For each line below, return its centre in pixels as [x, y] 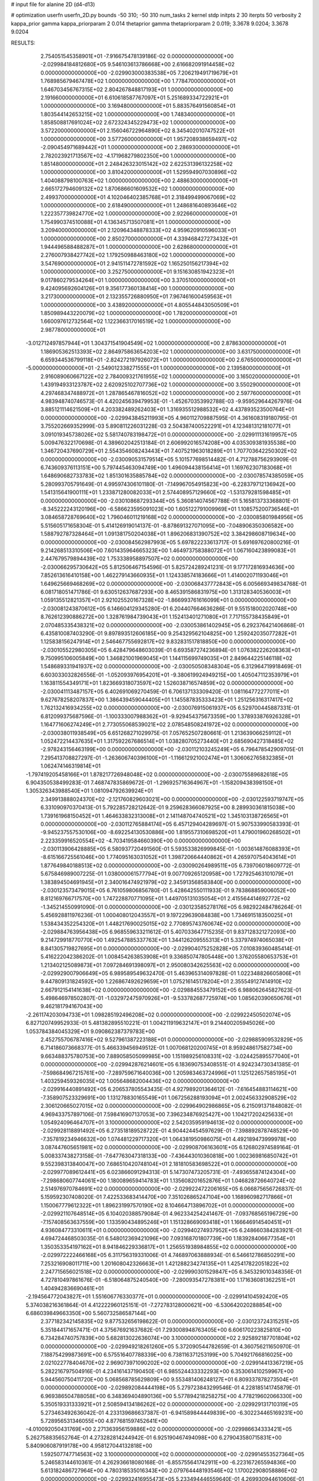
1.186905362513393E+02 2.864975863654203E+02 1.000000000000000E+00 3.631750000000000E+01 [170, 351]
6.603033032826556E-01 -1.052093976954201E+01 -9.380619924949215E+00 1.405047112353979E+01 [170, 675]
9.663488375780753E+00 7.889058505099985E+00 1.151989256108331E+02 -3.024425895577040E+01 [170, 1056]
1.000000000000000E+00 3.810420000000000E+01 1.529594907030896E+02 [139, 172]
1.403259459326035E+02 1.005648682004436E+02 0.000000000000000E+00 [140, 1081]
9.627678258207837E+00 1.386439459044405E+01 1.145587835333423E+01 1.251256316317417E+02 [167, 700]
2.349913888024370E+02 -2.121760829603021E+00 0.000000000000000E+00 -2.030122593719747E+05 [172, 799]
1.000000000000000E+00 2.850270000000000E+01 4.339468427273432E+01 [139, 238]
